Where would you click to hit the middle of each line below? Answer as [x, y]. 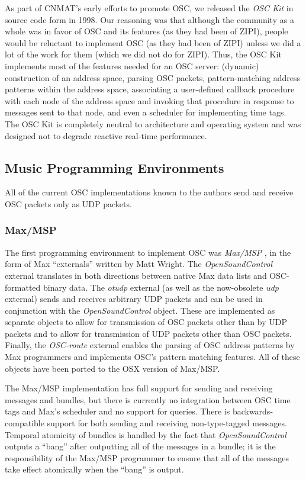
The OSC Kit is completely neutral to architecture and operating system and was [153, 123]
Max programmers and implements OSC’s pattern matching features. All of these [152, 357]
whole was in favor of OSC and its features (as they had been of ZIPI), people [146, 31]
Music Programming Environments [115, 167]
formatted [23, 287]
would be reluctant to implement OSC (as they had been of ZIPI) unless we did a [153, 42]
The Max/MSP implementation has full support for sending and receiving [139, 388]
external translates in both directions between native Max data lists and [136, 275]
